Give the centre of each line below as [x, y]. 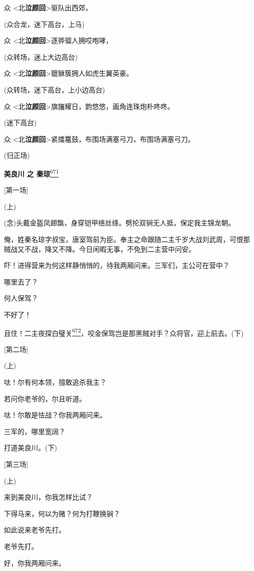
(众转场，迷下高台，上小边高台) [54, 89]
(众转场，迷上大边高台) [41, 56]
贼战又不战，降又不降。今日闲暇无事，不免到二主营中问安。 [100, 249]
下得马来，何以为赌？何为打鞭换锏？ [62, 513]
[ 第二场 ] [16, 349]
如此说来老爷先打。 [35, 530]
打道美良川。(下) [31, 448]
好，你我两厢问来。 [35, 562]
